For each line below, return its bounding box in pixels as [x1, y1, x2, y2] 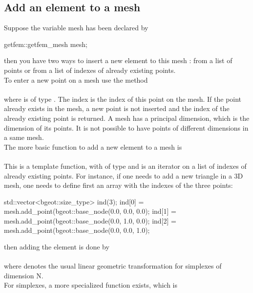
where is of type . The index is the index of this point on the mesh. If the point [4, 93, 242, 104]
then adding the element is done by [4, 242, 109, 252]
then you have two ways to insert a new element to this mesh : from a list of [4, 55, 232, 66]
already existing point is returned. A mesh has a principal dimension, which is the [4, 113, 250, 123]
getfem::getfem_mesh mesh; [4, 39, 87, 49]
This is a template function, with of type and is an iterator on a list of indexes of [4, 160, 247, 171]
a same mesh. [4, 132, 44, 142]
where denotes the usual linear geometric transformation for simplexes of [4, 261, 222, 271]
